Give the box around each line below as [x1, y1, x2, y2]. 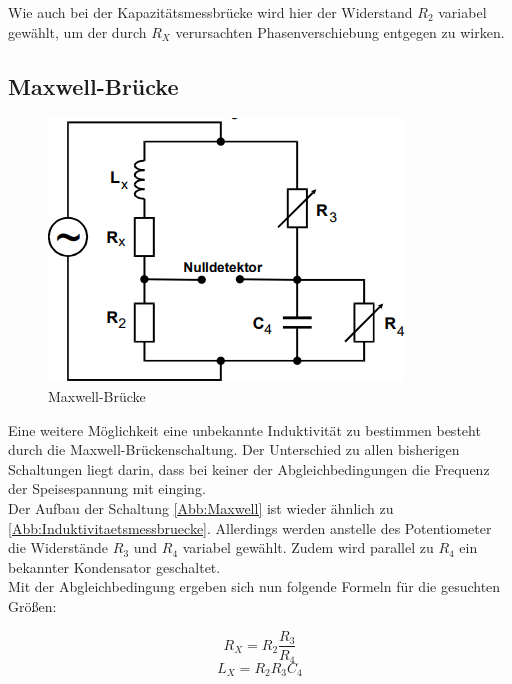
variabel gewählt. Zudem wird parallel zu [182, 537, 434, 558]
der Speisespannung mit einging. [8, 478, 206, 499]
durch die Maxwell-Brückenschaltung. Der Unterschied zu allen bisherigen [8, 439, 460, 460]
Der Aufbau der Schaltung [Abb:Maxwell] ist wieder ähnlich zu [8, 497, 394, 518]
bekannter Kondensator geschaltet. [8, 556, 221, 577]
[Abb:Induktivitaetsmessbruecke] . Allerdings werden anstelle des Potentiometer [8, 517, 492, 538]
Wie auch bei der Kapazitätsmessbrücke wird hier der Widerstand [8, 2, 413, 22]
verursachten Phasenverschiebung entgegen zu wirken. [175, 21, 505, 42]
